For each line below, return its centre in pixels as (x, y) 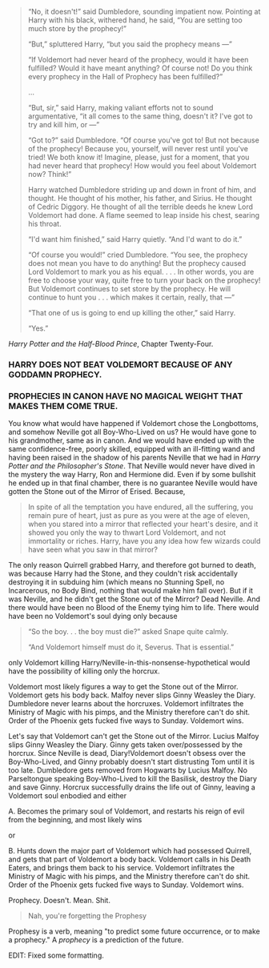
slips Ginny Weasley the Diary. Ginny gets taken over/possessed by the (125, 745)
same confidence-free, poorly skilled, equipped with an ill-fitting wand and (132, 449)
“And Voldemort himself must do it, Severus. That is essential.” (131, 647)
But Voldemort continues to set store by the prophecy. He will (129, 289)
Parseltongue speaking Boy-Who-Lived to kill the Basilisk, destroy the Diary (133, 779)
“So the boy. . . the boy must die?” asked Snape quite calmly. (128, 632)
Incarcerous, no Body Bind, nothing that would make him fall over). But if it (131, 591)
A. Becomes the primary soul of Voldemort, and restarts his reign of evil (126, 811)
